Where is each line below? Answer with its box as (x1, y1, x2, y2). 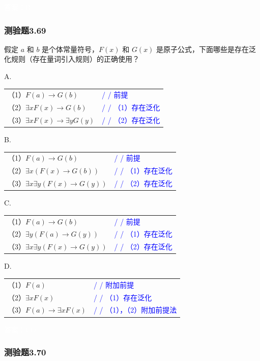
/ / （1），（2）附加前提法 (93, 304, 177, 315)
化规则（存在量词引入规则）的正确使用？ (4, 54, 139, 64)
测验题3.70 (4, 346, 46, 358)
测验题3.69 (4, 23, 46, 36)
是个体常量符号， (42, 43, 99, 54)
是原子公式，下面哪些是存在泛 (156, 43, 256, 54)
